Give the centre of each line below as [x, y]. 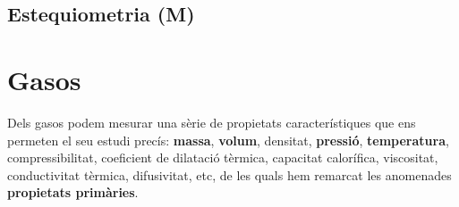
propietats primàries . [73, 192]
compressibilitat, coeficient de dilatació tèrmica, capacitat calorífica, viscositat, [223, 157]
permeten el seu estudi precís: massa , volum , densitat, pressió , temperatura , [228, 140]
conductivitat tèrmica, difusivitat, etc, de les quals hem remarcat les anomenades [229, 174]
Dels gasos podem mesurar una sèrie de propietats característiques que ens [212, 122]
